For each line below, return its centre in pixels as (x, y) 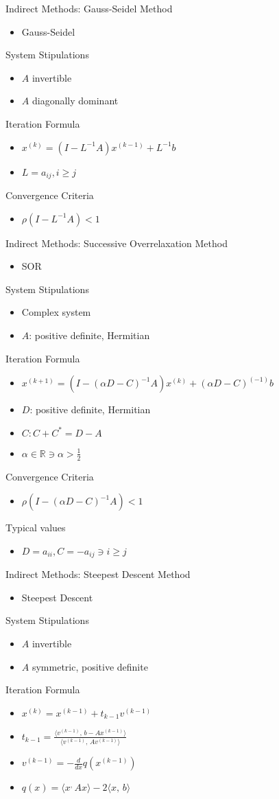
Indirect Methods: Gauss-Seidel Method (89, 8)
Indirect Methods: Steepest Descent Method (98, 574)
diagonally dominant (75, 101)
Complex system (56, 312)
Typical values (36, 528)
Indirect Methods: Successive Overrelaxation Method (117, 243)
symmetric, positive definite (90, 666)
